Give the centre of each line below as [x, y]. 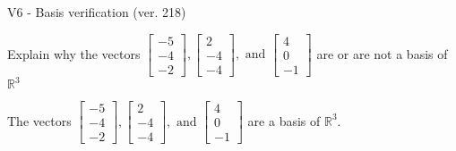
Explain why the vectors [74, 53]
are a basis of [284, 120]
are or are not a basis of [382, 53]
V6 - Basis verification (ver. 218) [97, 12]
